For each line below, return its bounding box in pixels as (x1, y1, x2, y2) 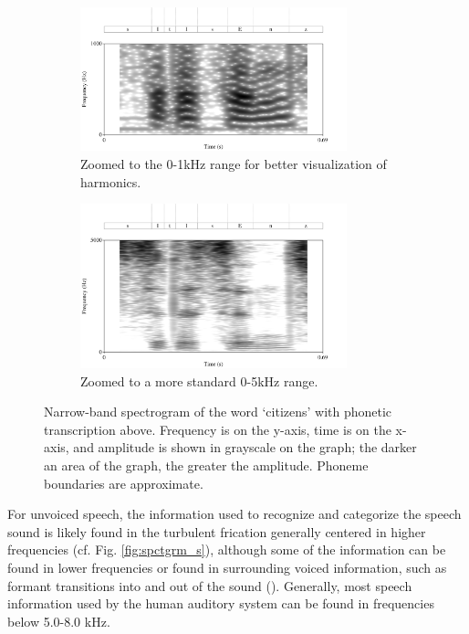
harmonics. (80, 172, 141, 191)
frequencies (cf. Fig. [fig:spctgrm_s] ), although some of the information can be (7, 540, 446, 559)
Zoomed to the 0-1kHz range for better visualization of (80, 153, 387, 173)
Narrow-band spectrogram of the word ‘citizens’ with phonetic (44, 402, 392, 421)
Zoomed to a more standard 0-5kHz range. (80, 371, 318, 390)
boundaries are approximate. (44, 473, 203, 492)
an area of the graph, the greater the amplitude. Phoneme (44, 455, 369, 474)
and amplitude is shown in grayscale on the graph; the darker (73, 438, 417, 457)
